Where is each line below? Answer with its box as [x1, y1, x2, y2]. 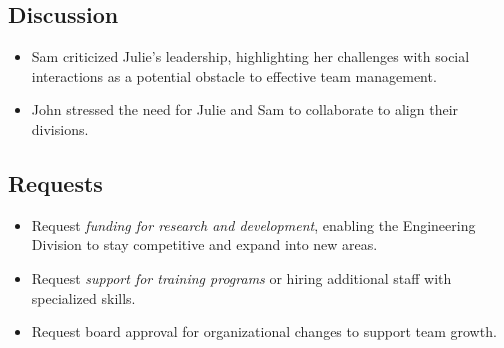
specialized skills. [31, 287, 136, 308]
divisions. [31, 118, 89, 139]
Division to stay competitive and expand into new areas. [31, 234, 378, 255]
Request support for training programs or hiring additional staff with [31, 267, 452, 288]
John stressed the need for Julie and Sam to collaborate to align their [31, 99, 459, 120]
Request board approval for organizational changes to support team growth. [31, 321, 497, 342]
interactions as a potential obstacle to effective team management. [31, 65, 437, 86]
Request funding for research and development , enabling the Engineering [31, 214, 476, 235]
